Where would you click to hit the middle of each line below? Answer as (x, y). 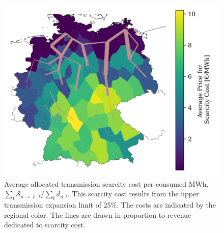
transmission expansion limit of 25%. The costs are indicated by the (110, 205)
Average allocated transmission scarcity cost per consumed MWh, (106, 183)
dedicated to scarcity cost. (45, 225)
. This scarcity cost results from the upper (133, 194)
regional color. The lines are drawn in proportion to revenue (98, 214)
